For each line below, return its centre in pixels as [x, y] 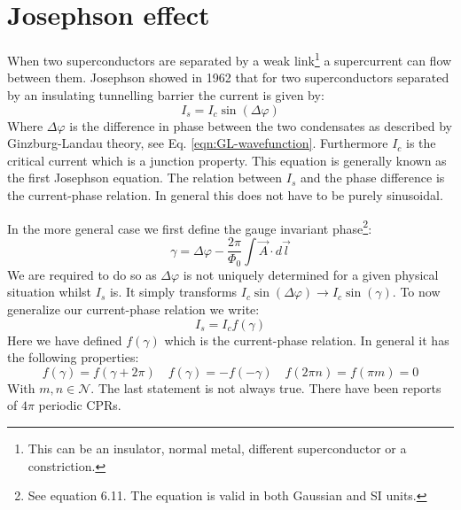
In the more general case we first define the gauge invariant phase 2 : [190, 227]
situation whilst [50, 292]
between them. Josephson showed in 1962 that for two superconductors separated [228, 77]
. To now [416, 292]
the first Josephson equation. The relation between [145, 178]
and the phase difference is [372, 178]
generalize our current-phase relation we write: [133, 309]
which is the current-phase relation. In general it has [307, 340]
